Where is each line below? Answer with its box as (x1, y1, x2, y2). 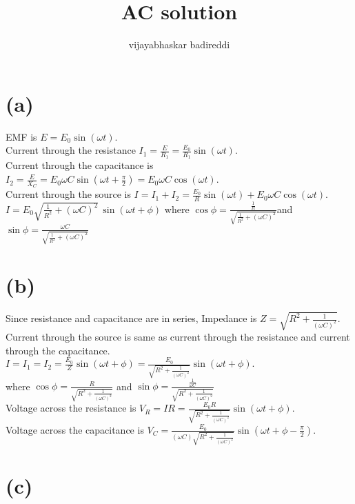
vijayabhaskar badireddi (128, 37, 230, 52)
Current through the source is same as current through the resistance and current (6, 330, 350, 344)
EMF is (6, 129, 37, 143)
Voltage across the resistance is (6, 401, 136, 415)
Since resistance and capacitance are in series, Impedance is (6, 311, 257, 325)
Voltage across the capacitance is (6, 422, 144, 436)
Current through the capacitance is (6, 158, 154, 172)
